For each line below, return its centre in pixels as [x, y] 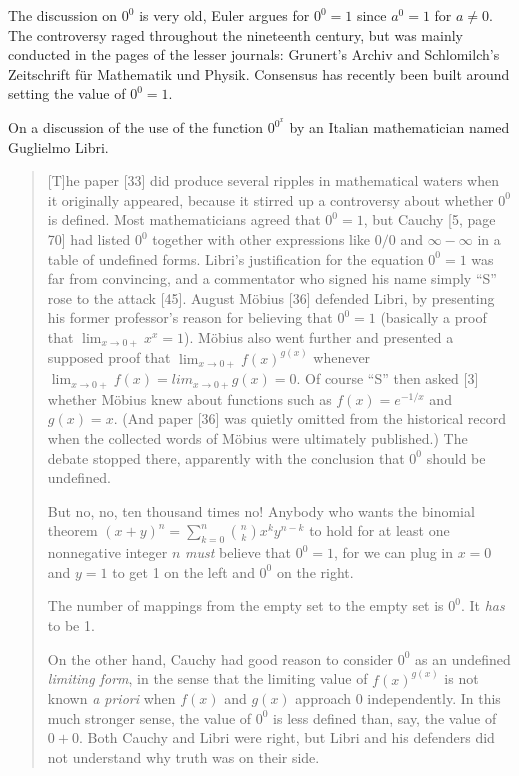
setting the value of [67, 93]
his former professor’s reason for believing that [190, 317]
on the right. [315, 571]
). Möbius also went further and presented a [319, 336]
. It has [482, 605]
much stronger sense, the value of [149, 717]
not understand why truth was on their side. [183, 756]
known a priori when [111, 698]
